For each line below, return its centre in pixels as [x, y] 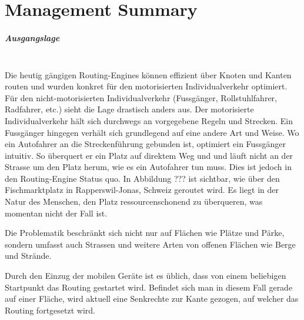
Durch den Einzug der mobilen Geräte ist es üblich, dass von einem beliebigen [146, 276]
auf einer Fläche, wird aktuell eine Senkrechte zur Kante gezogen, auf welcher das [152, 299]
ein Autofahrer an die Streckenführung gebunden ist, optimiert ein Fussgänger [145, 144]
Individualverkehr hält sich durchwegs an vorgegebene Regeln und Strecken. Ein [149, 120]
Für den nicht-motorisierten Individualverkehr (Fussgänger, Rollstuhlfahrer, [141, 97]
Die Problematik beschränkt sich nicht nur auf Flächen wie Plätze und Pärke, [145, 233]
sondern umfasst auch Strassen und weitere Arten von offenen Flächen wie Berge [150, 244]
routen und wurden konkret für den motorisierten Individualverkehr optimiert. [146, 86]
